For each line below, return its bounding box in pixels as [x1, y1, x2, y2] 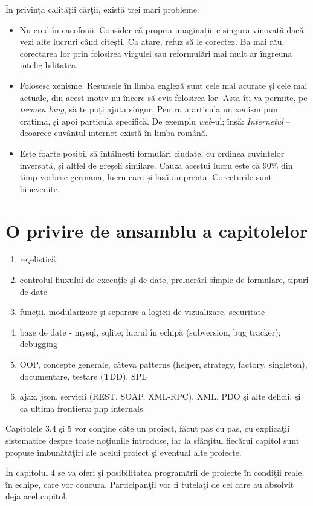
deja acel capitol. [5, 490, 68, 502]
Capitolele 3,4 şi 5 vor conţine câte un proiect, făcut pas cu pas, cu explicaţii [5, 422, 290, 435]
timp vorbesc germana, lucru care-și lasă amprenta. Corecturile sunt [19, 170, 272, 183]
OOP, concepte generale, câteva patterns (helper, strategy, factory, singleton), [19, 358, 308, 370]
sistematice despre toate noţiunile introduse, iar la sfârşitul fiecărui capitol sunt [5, 433, 300, 446]
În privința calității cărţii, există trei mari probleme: [5, 3, 199, 15]
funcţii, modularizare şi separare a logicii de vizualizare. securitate [19, 305, 265, 318]
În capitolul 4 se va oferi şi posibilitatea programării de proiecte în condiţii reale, [5, 466, 305, 479]
